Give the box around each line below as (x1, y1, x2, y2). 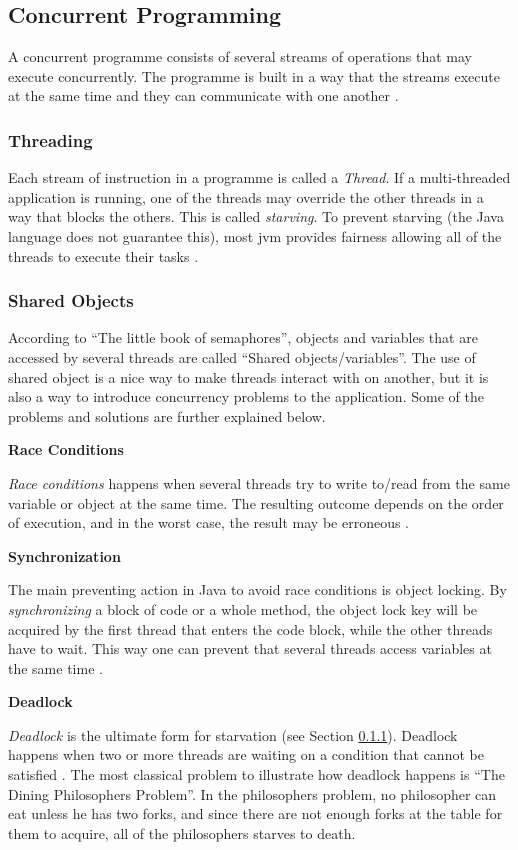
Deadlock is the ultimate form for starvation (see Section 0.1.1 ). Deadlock (8, 724, 458, 745)
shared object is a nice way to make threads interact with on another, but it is (8, 366, 489, 387)
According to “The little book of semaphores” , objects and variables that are (8, 327, 478, 348)
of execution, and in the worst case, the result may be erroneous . (8, 512, 410, 533)
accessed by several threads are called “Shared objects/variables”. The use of (8, 346, 476, 367)
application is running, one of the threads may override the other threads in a (8, 186, 484, 207)
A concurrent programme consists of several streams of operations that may (8, 46, 472, 67)
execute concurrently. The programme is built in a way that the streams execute (8, 65, 500, 86)
